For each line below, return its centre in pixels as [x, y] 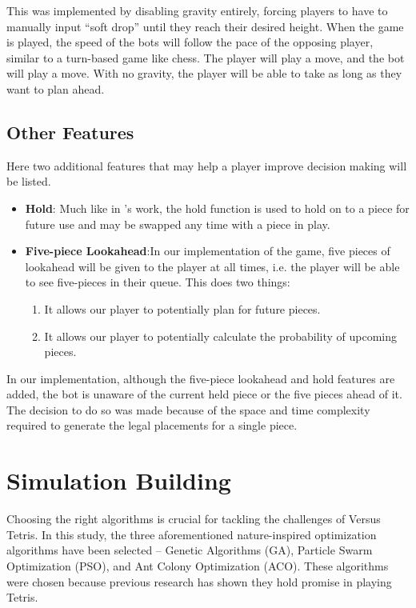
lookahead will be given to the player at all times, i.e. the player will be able [212, 266]
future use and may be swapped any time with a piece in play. [178, 224]
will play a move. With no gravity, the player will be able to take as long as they [204, 73]
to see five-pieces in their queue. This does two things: [158, 282]
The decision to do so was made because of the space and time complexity [188, 409]
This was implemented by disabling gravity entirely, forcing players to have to [197, 10]
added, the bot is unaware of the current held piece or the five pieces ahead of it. [204, 394]
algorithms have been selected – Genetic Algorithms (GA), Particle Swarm [190, 550]
